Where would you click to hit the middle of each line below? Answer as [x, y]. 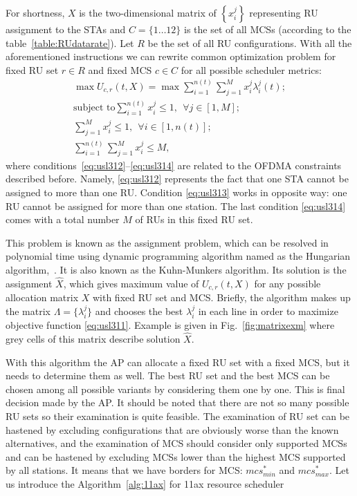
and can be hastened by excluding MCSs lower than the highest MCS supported [176, 456]
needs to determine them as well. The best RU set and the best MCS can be [168, 375]
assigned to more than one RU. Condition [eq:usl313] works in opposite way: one [176, 192]
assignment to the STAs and [66, 29]
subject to [94, 108]
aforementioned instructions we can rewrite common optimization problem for [171, 56]
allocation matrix [42, 297]
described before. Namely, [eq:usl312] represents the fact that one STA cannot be [177, 179]
